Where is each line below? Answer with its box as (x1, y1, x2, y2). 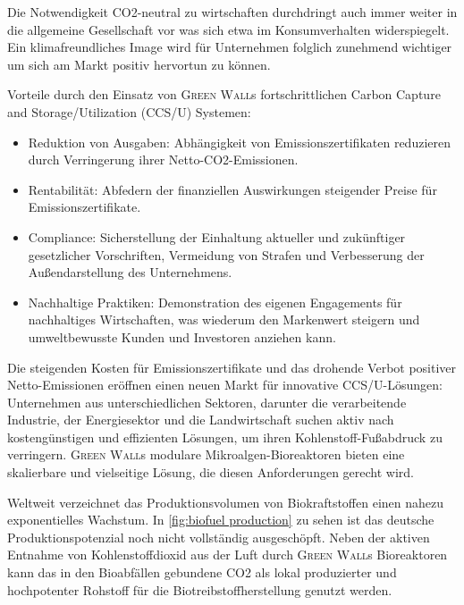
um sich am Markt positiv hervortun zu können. (7, 55, 271, 73)
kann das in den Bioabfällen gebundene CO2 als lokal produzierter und (7, 563, 397, 582)
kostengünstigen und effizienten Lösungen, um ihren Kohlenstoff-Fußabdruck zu (7, 427, 443, 446)
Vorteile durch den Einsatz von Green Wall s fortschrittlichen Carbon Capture (7, 85, 441, 104)
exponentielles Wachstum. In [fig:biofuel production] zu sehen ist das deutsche (7, 510, 434, 529)
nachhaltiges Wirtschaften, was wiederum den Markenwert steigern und (28, 310, 420, 329)
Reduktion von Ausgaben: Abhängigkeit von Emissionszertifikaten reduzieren (28, 132, 451, 151)
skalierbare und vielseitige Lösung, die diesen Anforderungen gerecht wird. (7, 463, 414, 482)
